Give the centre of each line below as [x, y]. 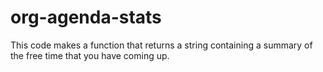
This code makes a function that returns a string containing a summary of [161, 45]
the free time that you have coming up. [90, 55]
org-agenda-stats [86, 17]
